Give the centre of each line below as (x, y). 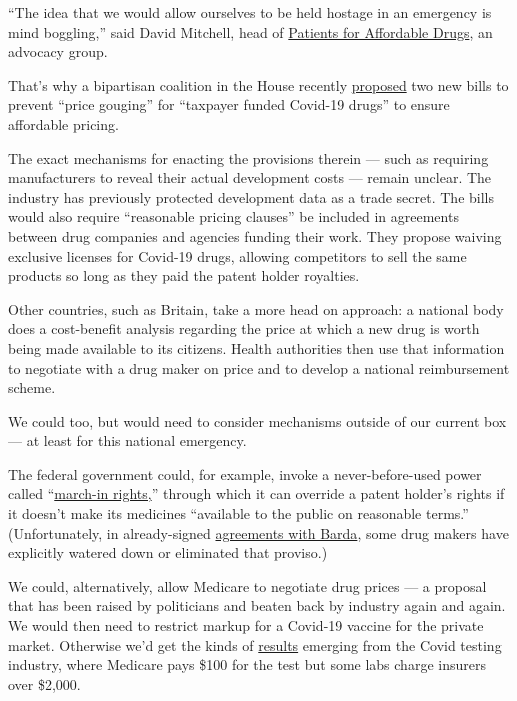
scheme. (32, 387)
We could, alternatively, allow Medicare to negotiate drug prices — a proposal (247, 585)
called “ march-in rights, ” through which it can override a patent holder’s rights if (256, 493)
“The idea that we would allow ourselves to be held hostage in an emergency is (250, 12)
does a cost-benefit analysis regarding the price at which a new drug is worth (244, 328)
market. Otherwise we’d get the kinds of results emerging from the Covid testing (255, 644)
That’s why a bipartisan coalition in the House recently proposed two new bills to (258, 84)
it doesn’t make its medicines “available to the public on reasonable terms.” (238, 513)
